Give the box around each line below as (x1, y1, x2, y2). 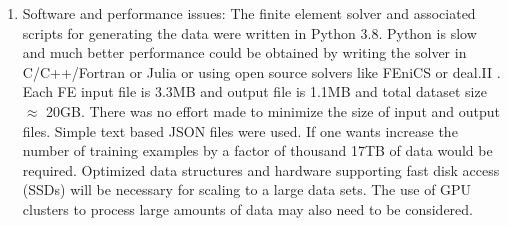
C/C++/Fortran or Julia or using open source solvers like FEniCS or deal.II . (22, 61, 501, 82)
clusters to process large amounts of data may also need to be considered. (22, 198, 473, 219)
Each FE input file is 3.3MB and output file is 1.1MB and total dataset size (22, 81, 487, 102)
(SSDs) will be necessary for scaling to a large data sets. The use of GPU (22, 179, 472, 200)
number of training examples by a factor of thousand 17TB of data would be (22, 140, 493, 161)
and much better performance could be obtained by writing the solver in (22, 42, 467, 63)
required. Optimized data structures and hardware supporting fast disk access (22, 159, 500, 180)
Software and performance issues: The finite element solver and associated (22, 3, 476, 23)
